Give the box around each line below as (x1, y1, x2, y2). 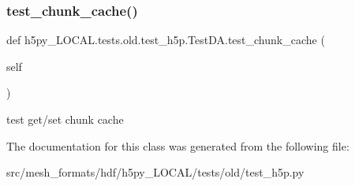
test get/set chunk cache (6, 111, 124, 127)
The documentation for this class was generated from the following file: (6, 137, 349, 154)
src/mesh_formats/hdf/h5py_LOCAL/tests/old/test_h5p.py (6, 164, 305, 180)
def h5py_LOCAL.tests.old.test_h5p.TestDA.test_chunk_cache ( (6, 32, 325, 48)
